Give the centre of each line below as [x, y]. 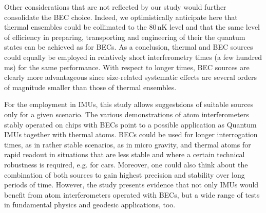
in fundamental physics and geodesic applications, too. [90, 205]
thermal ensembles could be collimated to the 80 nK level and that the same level [132, 27]
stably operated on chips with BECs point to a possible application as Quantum [130, 124]
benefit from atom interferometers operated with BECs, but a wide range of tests [132, 194]
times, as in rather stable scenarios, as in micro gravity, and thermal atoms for [128, 144]
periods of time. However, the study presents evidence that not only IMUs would [131, 185]
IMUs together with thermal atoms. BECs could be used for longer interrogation [131, 134]
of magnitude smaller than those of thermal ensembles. [90, 87]
